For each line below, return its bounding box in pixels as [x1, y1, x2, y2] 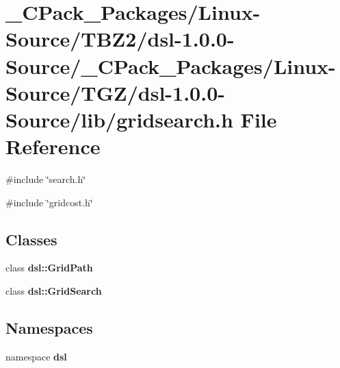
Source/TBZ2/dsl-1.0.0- [5, 25, 235, 53]
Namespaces [5, 317, 93, 339]
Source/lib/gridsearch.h [5, 105, 233, 133]
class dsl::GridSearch [5, 284, 102, 298]
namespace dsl [5, 349, 67, 363]
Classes [5, 228, 57, 249]
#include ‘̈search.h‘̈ [5, 172, 86, 186]
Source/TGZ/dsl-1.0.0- [5, 78, 225, 106]
